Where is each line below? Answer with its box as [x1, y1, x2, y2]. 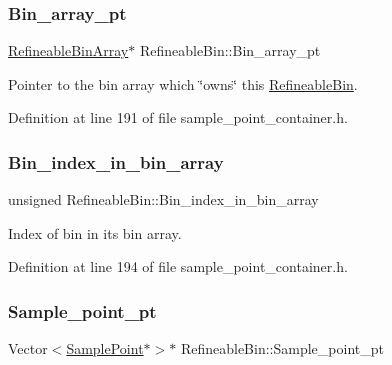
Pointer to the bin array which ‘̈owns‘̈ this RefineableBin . [8, 73, 358, 94]
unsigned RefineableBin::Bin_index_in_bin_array [8, 189, 319, 210]
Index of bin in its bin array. [8, 222, 182, 243]
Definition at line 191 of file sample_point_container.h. [8, 107, 348, 128]
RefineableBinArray [8, 40, 129, 61]
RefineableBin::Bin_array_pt [139, 40, 321, 61]
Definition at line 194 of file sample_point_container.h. [8, 256, 348, 277]
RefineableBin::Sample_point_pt [180, 338, 384, 359]
